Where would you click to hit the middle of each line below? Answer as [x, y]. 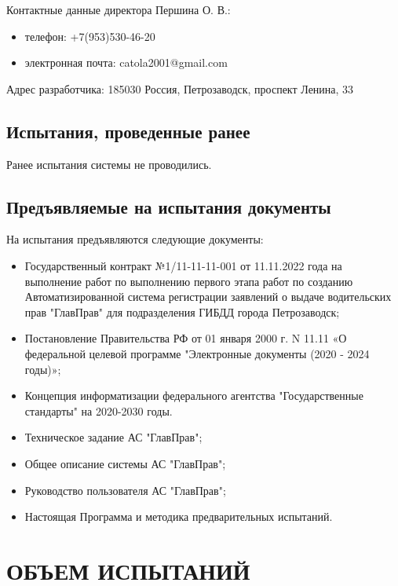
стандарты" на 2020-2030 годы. [99, 410]
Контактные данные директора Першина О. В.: [119, 9]
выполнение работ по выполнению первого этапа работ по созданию [189, 281]
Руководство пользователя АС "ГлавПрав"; [125, 490]
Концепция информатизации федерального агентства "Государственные [194, 396]
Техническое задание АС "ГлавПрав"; [113, 437]
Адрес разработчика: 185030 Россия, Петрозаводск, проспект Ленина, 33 [180, 88]
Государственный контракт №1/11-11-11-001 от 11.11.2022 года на [183, 265]
